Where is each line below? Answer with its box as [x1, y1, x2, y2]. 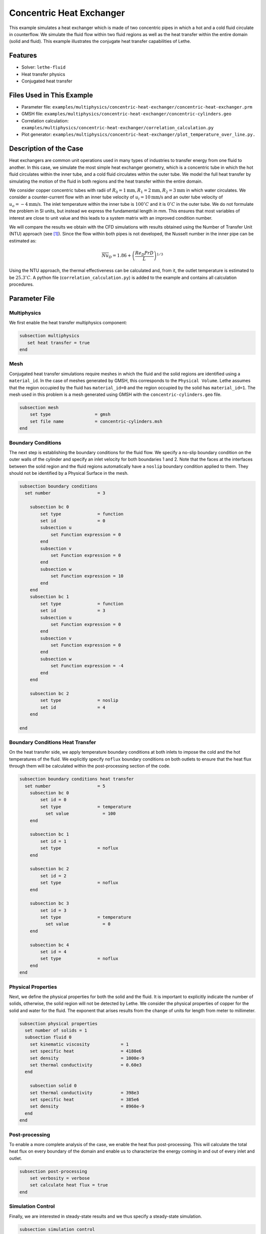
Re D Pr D [134, 250, 154, 257]
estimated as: [9, 237, 37, 244]
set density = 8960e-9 [30, 1104, 145, 1109]
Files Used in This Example [9, 91, 93, 99]
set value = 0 [45, 921, 111, 927]
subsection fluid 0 [25, 1035, 72, 1040]
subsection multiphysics [19, 333, 80, 339]
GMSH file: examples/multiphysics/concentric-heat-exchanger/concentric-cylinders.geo [21, 111, 232, 117]
